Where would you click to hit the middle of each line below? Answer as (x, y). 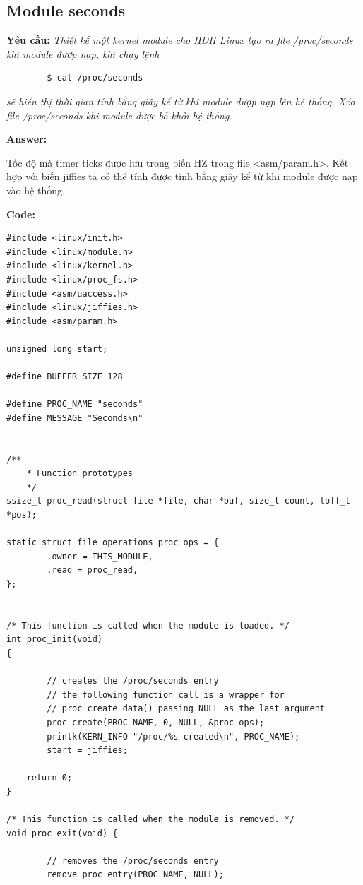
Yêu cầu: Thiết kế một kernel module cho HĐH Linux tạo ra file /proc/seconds (180, 40)
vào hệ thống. (36, 190)
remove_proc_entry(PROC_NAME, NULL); (135, 875)
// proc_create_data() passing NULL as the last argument (186, 709)
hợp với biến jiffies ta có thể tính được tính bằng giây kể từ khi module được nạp (182, 176)
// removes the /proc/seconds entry (133, 861)
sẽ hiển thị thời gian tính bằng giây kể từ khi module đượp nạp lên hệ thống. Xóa (181, 101)
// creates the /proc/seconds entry (133, 681)
